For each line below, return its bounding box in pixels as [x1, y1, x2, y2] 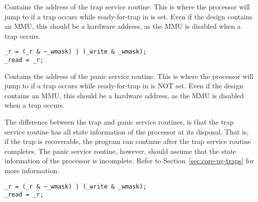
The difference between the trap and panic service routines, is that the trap [4, 117, 234, 127]
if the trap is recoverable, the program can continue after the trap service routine [4, 136, 251, 146]
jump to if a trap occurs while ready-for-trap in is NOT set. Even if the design [4, 80, 243, 91]
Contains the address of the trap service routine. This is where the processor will [4, 1, 250, 11]
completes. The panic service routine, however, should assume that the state [4, 145, 236, 156]
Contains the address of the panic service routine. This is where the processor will [4, 70, 254, 81]
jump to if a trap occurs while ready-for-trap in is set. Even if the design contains [4, 11, 253, 21]
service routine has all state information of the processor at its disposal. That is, [4, 126, 249, 136]
